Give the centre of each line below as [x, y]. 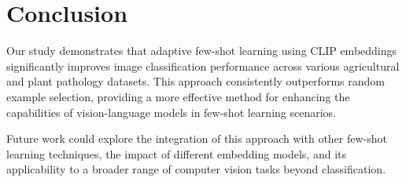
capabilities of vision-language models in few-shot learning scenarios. [171, 112]
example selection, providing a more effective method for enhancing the [178, 96]
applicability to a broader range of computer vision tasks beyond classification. [196, 169]
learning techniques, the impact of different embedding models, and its [176, 153]
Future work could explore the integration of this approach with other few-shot [197, 138]
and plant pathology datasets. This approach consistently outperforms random [196, 81]
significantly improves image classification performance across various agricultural [203, 66]
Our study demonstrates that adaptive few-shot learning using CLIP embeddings [202, 51]
